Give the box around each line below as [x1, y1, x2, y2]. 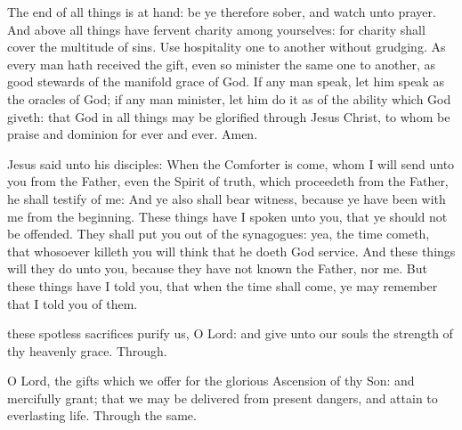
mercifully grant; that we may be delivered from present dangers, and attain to [7, 388, 438, 407]
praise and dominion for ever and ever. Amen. [7, 125, 258, 143]
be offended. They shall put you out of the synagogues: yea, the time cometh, [7, 224, 430, 243]
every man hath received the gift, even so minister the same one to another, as [7, 54, 436, 73]
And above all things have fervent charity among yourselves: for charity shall [7, 20, 426, 38]
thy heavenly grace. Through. [7, 341, 167, 360]
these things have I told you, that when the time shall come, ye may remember [7, 276, 438, 295]
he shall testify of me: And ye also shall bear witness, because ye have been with [7, 189, 446, 207]
